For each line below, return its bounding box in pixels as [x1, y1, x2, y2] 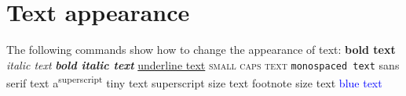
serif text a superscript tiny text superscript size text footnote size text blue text [6, 73, 382, 91]
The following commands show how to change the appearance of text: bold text [6, 41, 396, 58]
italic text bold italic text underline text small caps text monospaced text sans [6, 56, 400, 73]
